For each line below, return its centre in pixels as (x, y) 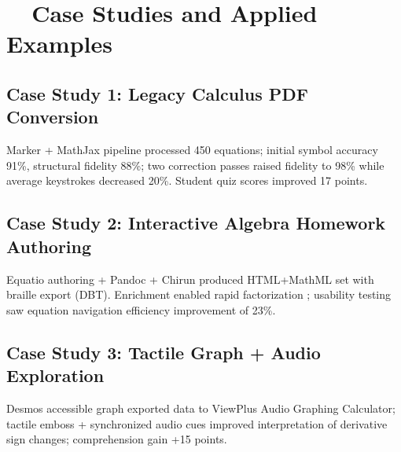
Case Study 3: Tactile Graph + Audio (164, 352)
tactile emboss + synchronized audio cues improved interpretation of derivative (197, 423)
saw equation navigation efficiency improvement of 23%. (141, 309)
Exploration (55, 375)
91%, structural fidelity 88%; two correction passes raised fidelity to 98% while (195, 165)
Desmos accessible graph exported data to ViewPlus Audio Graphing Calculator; (201, 408)
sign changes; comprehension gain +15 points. (117, 439)
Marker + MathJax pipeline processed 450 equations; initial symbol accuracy (192, 150)
